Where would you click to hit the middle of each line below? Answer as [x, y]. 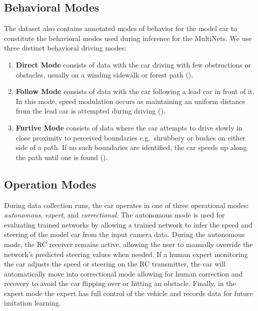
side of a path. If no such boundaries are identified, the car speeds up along [131, 147]
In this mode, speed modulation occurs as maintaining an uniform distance [130, 101]
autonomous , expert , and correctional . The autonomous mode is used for [114, 215]
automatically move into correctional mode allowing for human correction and [123, 273]
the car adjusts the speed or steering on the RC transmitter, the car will [115, 264]
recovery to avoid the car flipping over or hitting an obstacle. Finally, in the [120, 283]
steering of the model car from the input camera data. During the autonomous [124, 234]
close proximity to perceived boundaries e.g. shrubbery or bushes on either [130, 137]
